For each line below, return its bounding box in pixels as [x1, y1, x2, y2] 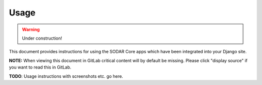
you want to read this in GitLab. [9, 64, 71, 70]
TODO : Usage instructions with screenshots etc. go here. [9, 73, 123, 79]
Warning [22, 27, 40, 32]
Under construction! [22, 35, 63, 41]
